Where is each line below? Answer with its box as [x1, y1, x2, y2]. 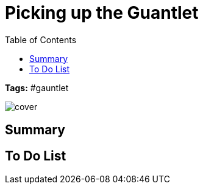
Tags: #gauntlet [5, 82, 69, 93]
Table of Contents [5, 34, 77, 45]
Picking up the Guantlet [5, 2, 199, 23]
